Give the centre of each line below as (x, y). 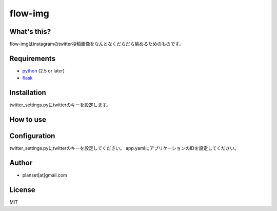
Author (21, 163)
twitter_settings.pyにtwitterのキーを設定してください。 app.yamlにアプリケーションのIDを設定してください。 (124, 148)
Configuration (32, 136)
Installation (28, 93)
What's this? (30, 32)
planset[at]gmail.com (45, 175)
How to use (28, 120)
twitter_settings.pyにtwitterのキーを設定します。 (60, 105)
